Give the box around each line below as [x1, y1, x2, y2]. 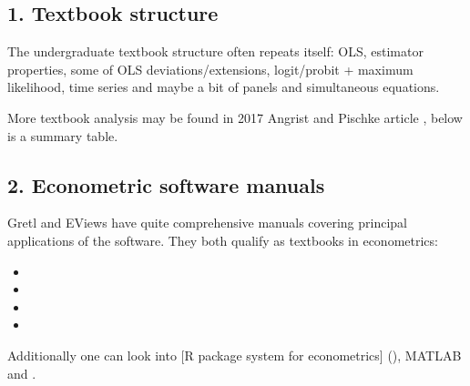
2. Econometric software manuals [7, 170, 325, 198]
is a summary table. [7, 126, 118, 145]
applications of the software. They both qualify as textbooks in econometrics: [7, 230, 438, 249]
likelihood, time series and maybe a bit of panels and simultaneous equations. [7, 77, 440, 96]
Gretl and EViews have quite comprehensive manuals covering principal [7, 213, 407, 232]
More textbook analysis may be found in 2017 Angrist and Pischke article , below [7, 107, 463, 127]
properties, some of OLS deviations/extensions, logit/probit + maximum [7, 59, 414, 78]
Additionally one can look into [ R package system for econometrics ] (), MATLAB [7, 345, 462, 364]
